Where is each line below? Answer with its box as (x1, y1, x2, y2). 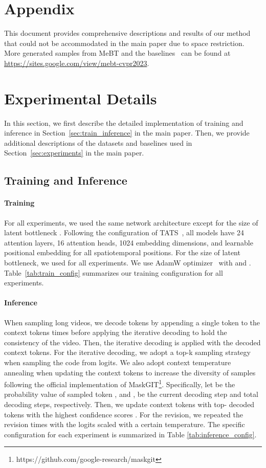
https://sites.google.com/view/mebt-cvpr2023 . (4, 57, 149, 68)
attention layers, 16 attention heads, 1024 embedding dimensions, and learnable (4, 237, 253, 248)
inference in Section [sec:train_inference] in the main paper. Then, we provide (4, 127, 250, 138)
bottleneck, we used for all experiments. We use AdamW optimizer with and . (4, 257, 251, 268)
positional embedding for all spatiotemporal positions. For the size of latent (4, 247, 240, 258)
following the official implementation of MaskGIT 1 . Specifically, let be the (4, 377, 235, 389)
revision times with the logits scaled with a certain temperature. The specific (4, 419, 245, 430)
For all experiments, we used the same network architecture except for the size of (4, 217, 258, 228)
